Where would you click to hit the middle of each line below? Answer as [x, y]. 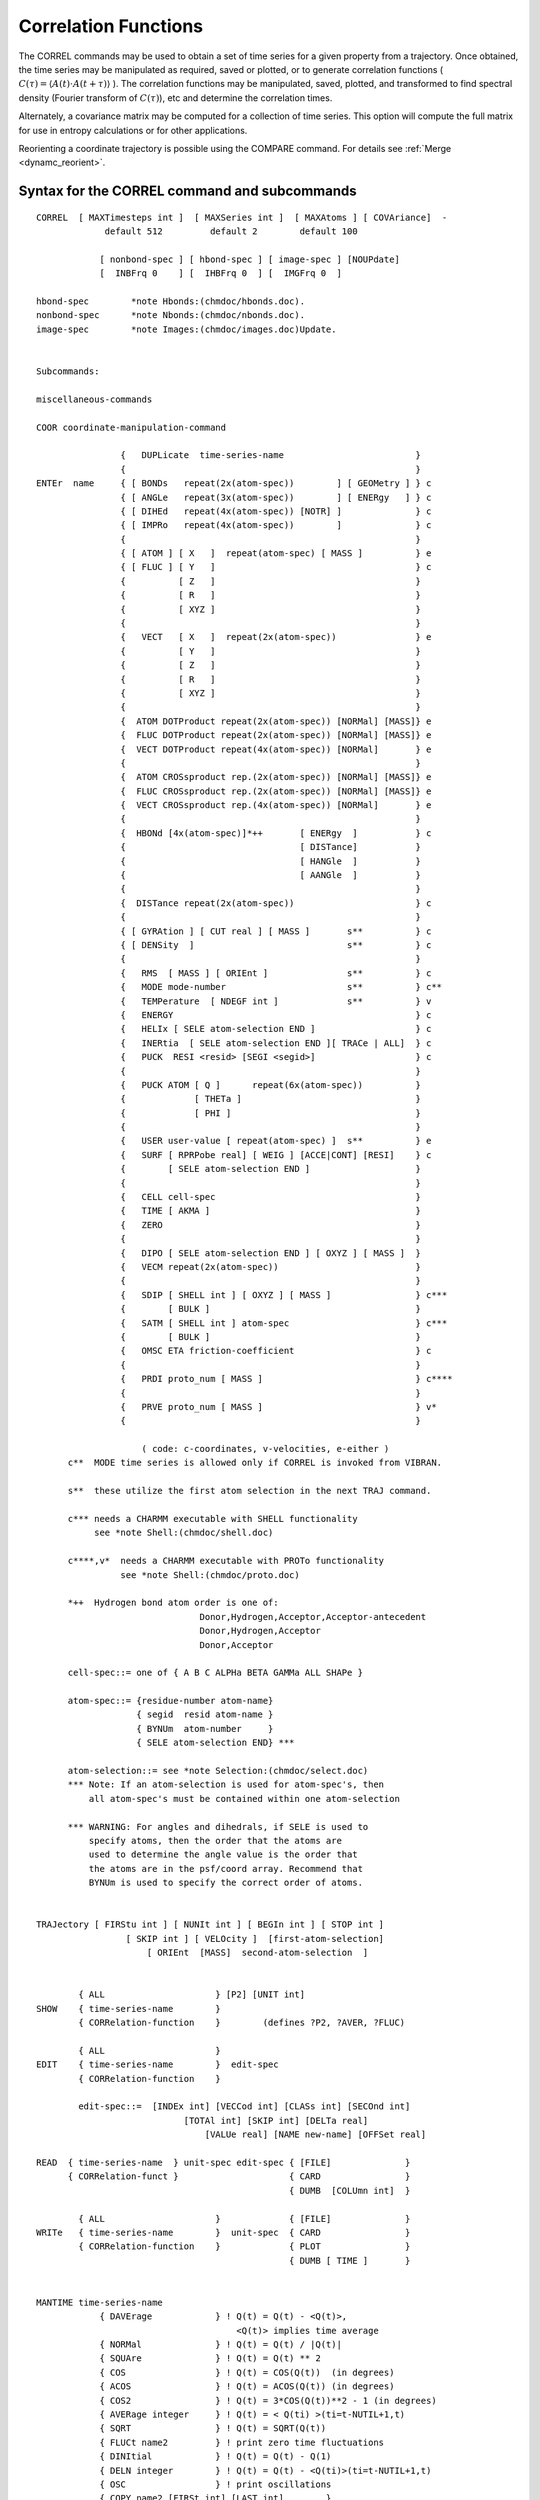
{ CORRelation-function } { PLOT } [244, 2246]
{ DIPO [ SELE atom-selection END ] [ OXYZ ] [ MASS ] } [271, 1253]
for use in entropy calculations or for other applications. [133, 130]
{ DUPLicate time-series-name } [271, 455]
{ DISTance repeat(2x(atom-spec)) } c [276, 903]
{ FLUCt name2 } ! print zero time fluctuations [242, 2442]
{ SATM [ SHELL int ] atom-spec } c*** [284, 1323]
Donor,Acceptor [236, 1644]
